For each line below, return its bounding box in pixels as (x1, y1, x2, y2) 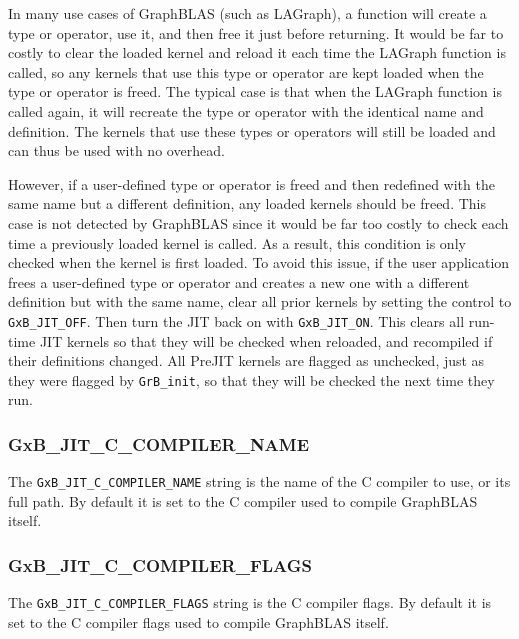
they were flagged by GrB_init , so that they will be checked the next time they (8, 369, 495, 390)
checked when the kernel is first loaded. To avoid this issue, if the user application (8, 252, 510, 273)
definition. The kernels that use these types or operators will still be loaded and (8, 120, 496, 141)
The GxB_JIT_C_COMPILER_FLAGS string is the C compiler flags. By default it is (8, 592, 492, 613)
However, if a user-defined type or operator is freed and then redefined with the (8, 173, 495, 194)
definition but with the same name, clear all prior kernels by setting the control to (8, 291, 512, 312)
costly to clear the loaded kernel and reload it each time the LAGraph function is (8, 42, 506, 63)
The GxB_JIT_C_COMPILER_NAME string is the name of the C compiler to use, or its (8, 471, 511, 492)
